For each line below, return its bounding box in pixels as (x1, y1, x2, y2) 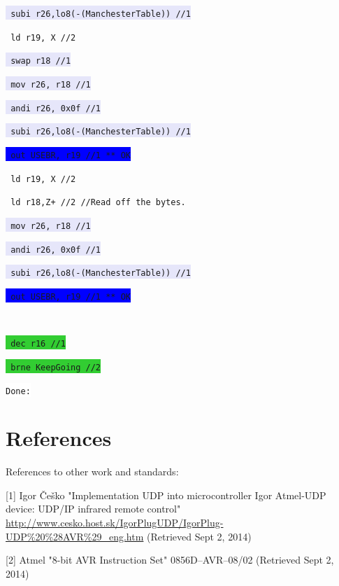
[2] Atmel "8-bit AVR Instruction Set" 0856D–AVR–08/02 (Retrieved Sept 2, (6, 552, 334, 567)
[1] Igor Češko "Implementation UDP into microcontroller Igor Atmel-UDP (6, 487, 326, 502)
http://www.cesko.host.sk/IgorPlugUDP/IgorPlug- (6, 515, 224, 530)
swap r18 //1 (10, 56, 71, 67)
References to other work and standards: (6, 464, 179, 479)
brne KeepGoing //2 (10, 362, 101, 372)
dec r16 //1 (10, 339, 66, 349)
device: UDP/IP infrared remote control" (6, 501, 181, 516)
